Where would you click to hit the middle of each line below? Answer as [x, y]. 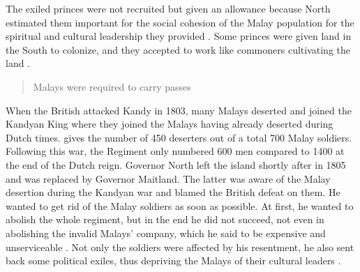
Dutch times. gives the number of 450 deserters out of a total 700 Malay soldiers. [179, 137]
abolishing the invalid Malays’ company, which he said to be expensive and [166, 233]
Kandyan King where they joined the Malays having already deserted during [170, 124]
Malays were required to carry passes [112, 86]
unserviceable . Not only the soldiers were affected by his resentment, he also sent [180, 247]
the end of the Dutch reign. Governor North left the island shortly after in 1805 [176, 164]
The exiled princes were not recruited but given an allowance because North [168, 8]
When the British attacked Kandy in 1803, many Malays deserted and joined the [179, 110]
